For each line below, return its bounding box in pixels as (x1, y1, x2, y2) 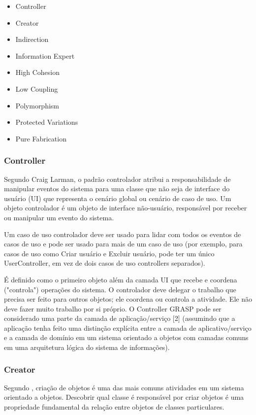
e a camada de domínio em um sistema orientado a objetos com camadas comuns (4, 332, 249, 343)
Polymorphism (15, 100, 60, 110)
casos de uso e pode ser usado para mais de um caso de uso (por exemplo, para (4, 239, 243, 249)
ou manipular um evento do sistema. (4, 212, 114, 222)
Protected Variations (15, 117, 78, 127)
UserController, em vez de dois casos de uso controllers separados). (4, 258, 205, 268)
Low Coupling (15, 83, 58, 94)
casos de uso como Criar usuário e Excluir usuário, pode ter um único (4, 248, 215, 258)
